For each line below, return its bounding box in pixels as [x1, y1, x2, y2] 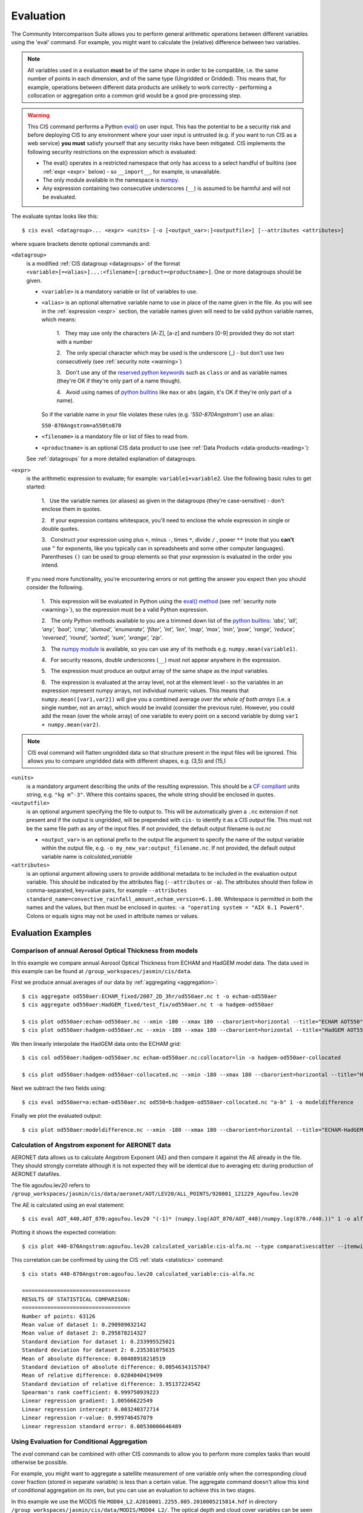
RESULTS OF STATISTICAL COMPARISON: [22, 1296, 131, 1302]
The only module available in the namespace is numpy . [42, 176, 180, 184]
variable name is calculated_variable [41, 853, 132, 860]
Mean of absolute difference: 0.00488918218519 [22, 1355, 166, 1362]
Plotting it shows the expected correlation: [11, 1229, 117, 1236]
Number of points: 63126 [22, 1313, 96, 1319]
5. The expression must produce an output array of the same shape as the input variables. [41, 668, 269, 675]
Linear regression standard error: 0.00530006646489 [22, 1423, 181, 1429]
